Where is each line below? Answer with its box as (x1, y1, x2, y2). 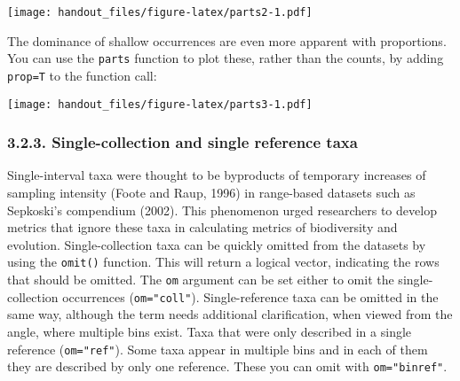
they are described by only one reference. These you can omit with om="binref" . (7, 357, 448, 376)
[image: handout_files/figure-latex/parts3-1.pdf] (7, 97, 313, 111)
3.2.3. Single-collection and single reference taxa (7, 131, 358, 153)
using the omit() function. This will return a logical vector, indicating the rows (7, 253, 440, 271)
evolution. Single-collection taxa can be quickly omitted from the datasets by (7, 235, 426, 253)
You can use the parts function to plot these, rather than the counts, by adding (7, 49, 444, 67)
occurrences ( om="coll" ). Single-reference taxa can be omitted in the (62, 287, 439, 306)
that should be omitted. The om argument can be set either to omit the (7, 270, 394, 289)
